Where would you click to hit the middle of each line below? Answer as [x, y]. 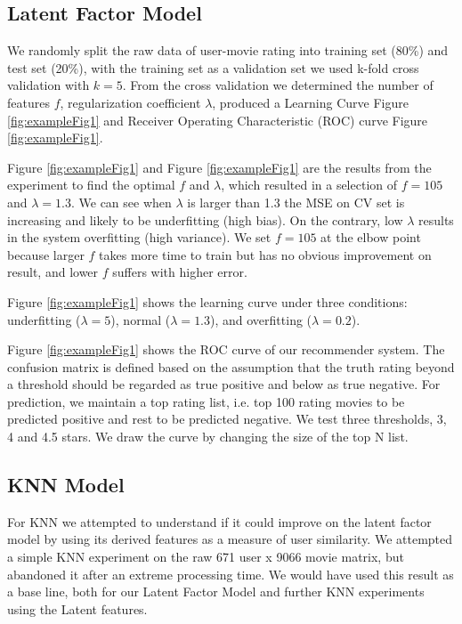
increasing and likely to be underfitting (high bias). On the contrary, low [205, 219]
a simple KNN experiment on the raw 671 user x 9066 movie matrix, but [206, 557]
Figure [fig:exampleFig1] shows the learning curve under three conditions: [207, 301]
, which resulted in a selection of [309, 185]
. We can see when [121, 202]
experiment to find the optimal [91, 185]
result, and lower [53, 272]
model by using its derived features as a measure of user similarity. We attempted [230, 539]
